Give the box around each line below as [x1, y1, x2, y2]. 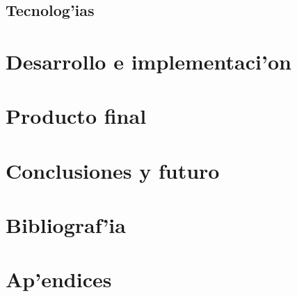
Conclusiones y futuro [6, 156, 220, 184]
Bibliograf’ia [6, 211, 126, 239]
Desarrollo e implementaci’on [6, 47, 291, 75]
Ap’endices [6, 265, 112, 294]
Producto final [6, 102, 147, 130]
